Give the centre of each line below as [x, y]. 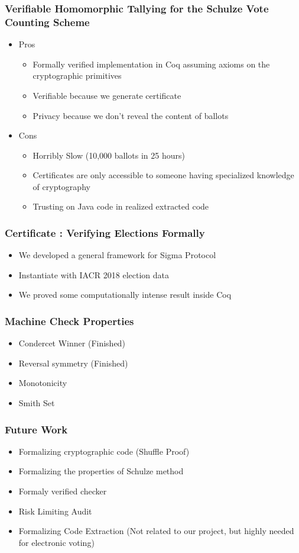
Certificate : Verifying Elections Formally [105, 233]
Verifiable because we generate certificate [107, 95]
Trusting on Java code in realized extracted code [121, 206]
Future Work [36, 429]
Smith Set [37, 403]
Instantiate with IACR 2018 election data [94, 274]
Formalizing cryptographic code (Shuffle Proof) [104, 451]
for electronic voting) [56, 542]
